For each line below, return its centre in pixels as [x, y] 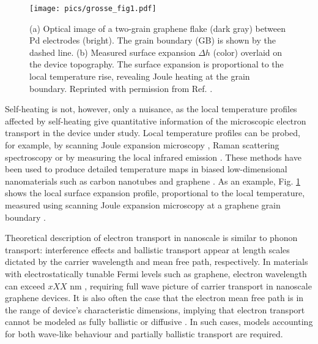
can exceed [25, 285]
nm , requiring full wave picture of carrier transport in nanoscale [191, 285]
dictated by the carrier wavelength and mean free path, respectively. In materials [157, 262]
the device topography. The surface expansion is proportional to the [157, 64]
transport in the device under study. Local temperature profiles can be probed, [153, 133]
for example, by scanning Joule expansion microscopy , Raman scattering [142, 145]
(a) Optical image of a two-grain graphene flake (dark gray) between [157, 28]
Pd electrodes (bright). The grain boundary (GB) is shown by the [153, 40]
